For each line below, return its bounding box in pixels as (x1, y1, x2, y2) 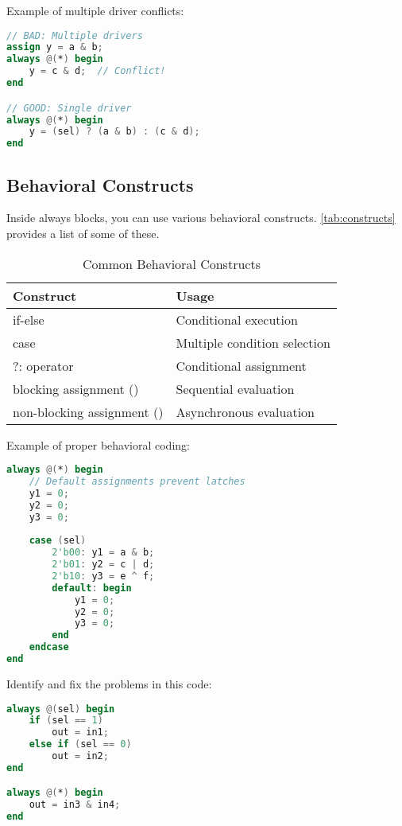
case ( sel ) (29, 535, 87, 547)
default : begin (52, 582, 132, 594)
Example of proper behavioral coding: (6, 436, 190, 453)
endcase (29, 641, 69, 653)
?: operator (13, 356, 74, 375)
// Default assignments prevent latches (29, 475, 245, 487)
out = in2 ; (52, 750, 109, 762)
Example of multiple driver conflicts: (6, 2, 184, 18)
